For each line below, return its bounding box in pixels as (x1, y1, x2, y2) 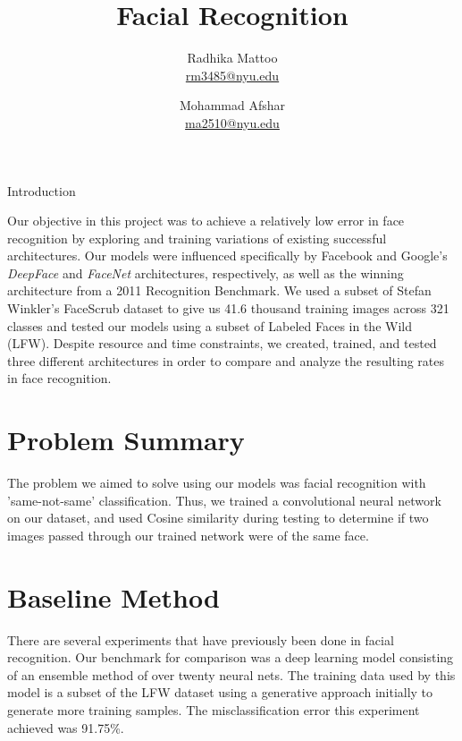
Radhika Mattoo (187, 48, 278, 67)
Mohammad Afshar (180, 96, 285, 115)
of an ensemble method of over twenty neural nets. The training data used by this (7, 665, 456, 684)
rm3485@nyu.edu (185, 65, 280, 84)
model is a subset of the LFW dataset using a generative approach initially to (7, 683, 433, 702)
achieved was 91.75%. (7, 718, 124, 737)
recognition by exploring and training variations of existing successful (7, 228, 387, 247)
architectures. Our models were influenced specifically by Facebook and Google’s (7, 246, 448, 265)
